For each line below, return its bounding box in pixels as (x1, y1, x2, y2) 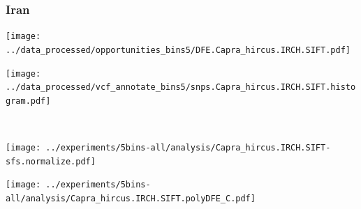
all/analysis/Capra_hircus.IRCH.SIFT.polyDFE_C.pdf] (6, 194, 256, 204)
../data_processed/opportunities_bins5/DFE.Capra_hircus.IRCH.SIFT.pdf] (6, 45, 351, 55)
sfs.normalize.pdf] (6, 156, 96, 167)
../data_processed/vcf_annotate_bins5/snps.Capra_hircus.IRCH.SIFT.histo (6, 82, 356, 93)
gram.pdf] (6, 95, 51, 106)
